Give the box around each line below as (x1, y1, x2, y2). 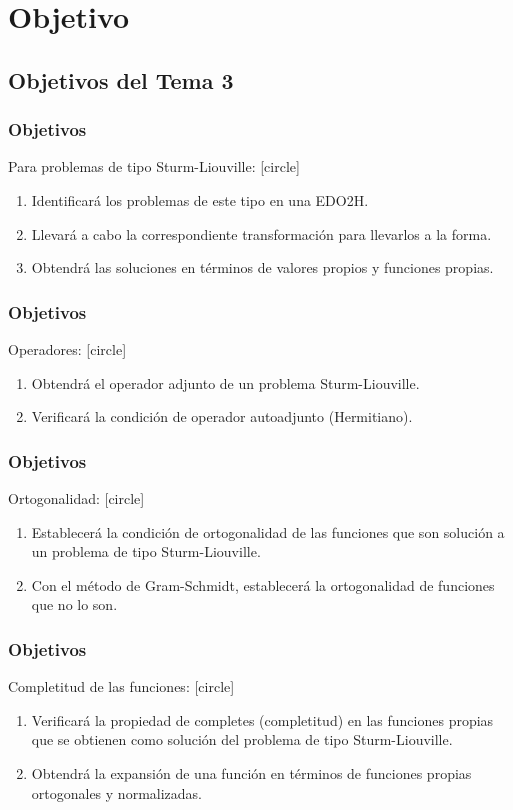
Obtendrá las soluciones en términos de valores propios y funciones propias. (31, 257, 494, 278)
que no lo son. (31, 594, 118, 615)
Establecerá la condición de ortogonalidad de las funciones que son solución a (31, 521, 505, 542)
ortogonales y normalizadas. (31, 782, 202, 803)
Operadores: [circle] (8, 338, 127, 359)
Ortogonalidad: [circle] (8, 487, 145, 508)
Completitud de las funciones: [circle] (8, 676, 235, 697)
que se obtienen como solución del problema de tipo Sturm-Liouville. (31, 729, 453, 750)
